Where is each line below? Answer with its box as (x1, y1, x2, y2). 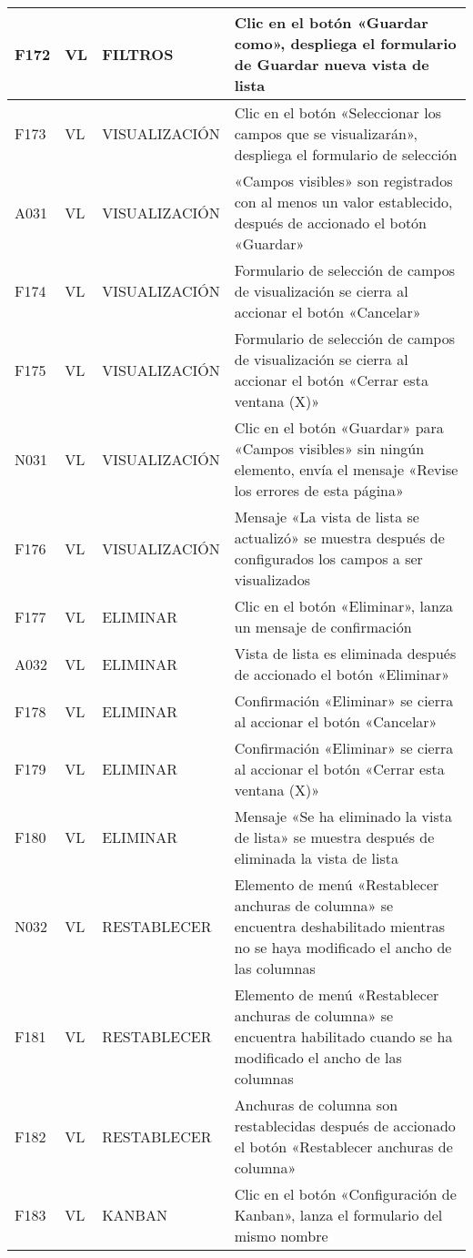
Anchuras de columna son (234, 1094, 398, 1115)
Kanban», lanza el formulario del (234, 1204, 443, 1225)
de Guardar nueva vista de (234, 54, 429, 75)
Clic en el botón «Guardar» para (234, 417, 444, 438)
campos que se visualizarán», (234, 123, 418, 144)
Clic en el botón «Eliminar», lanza (234, 595, 454, 616)
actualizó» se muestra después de (234, 527, 445, 548)
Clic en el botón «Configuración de (234, 1183, 457, 1204)
